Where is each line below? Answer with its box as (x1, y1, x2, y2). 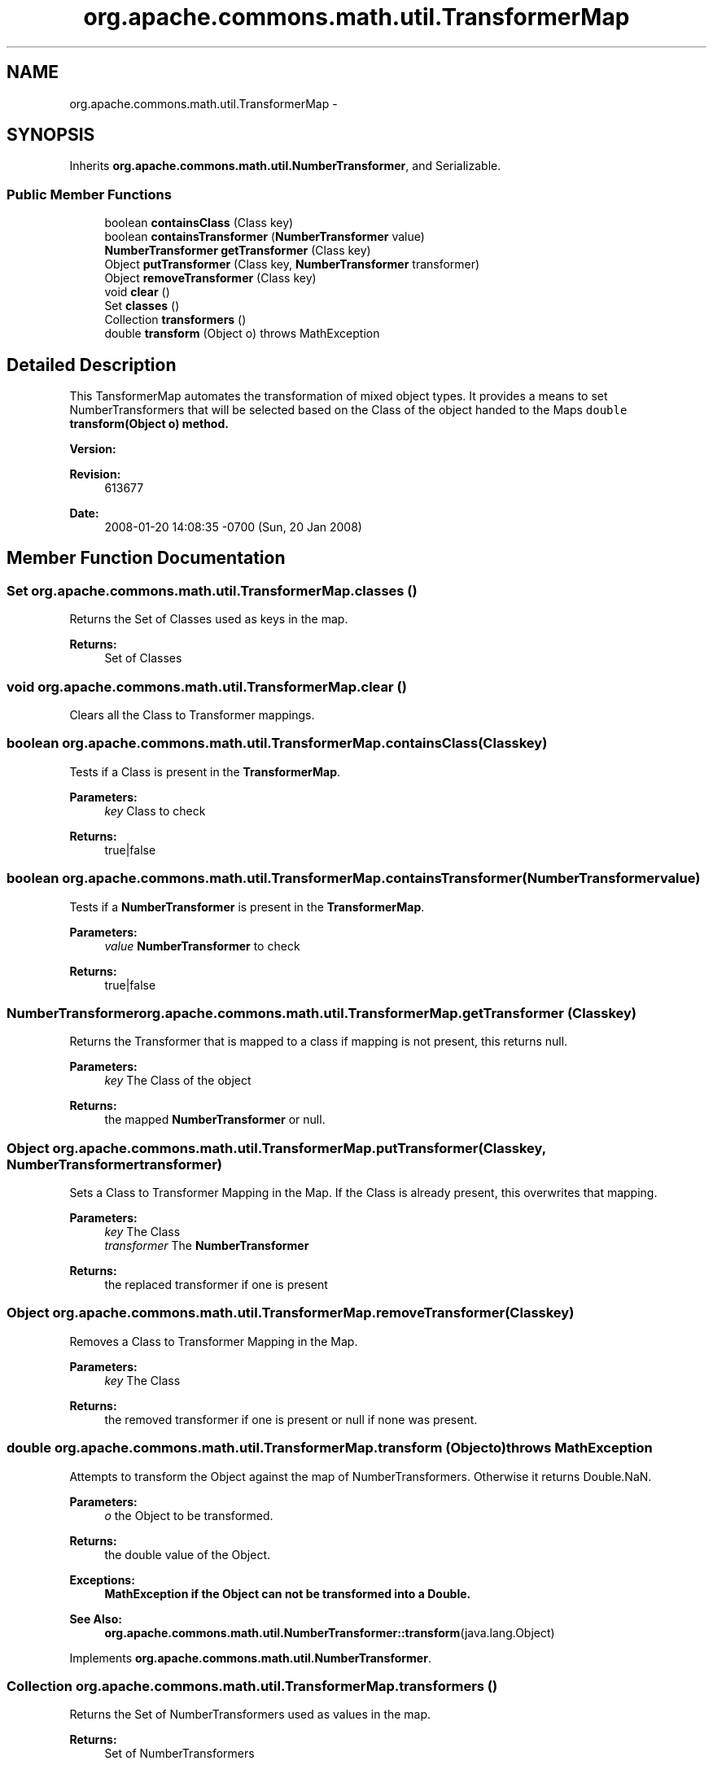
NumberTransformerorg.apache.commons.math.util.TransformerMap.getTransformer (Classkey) (7, 1004, 637, 1021)
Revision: (69, 467, 121, 482)
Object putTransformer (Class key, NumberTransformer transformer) (104, 257, 480, 272)
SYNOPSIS (7, 125, 95, 146)
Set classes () (104, 299, 180, 313)
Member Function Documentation (7, 548, 286, 569)
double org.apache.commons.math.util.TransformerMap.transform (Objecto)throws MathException (7, 1440, 653, 1457)
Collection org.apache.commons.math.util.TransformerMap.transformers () (7, 1677, 498, 1694)
